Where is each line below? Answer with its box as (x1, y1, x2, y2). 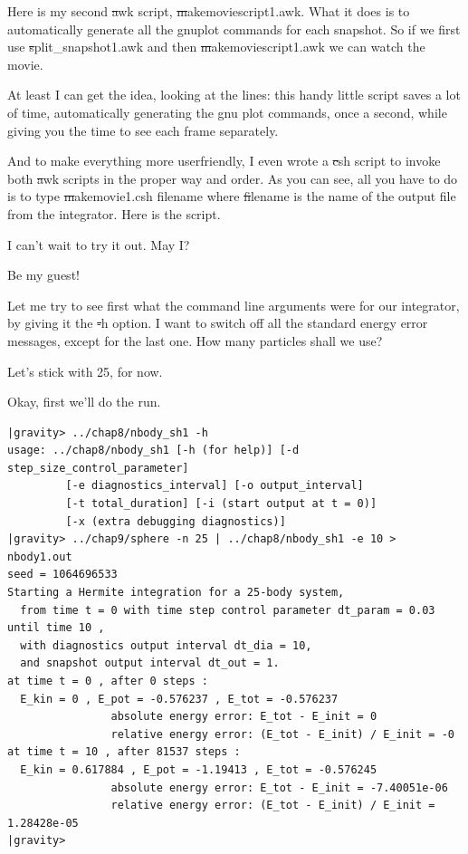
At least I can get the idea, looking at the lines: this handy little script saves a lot (7, 85, 461, 104)
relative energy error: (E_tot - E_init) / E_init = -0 (110, 727, 454, 741)
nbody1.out (7, 550, 72, 563)
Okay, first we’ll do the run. (7, 392, 161, 411)
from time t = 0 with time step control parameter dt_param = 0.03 (20, 603, 435, 617)
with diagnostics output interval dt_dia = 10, (20, 638, 312, 652)
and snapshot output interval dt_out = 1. (20, 657, 280, 670)
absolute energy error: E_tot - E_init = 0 (110, 710, 377, 724)
